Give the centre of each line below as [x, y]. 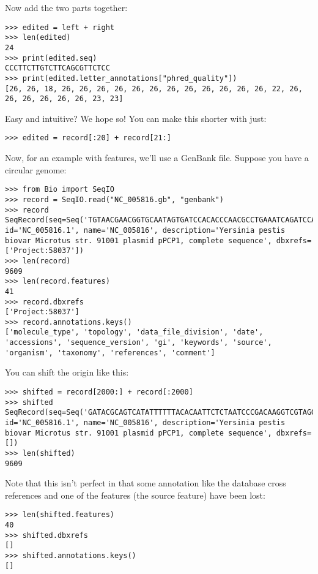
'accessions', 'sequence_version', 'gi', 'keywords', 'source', [139, 343]
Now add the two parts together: [66, 7]
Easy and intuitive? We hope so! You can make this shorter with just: [136, 118]
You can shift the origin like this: [67, 372]
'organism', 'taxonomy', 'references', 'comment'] [110, 353]
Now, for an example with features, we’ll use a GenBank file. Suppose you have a [157, 158]
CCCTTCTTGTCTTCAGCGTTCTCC [57, 68]
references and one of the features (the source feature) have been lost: [135, 495]
